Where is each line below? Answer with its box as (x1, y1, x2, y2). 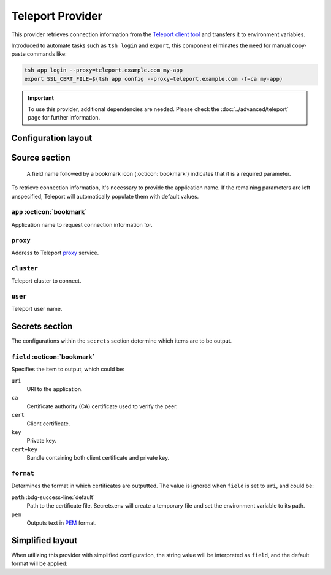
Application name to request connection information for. (11, 221, 153, 228)
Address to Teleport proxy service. (11, 249, 99, 256)
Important (28, 94, 55, 101)
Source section (11, 153, 70, 163)
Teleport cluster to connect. (11, 277, 82, 284)
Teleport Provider (11, 9, 102, 23)
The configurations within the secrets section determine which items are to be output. (11, 337, 232, 345)
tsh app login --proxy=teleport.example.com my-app (24, 67, 183, 74)
